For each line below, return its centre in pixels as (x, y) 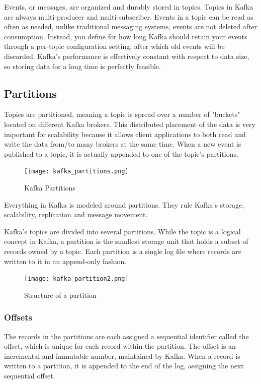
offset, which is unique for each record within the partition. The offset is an (120, 346)
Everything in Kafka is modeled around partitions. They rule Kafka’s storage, (124, 204)
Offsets (18, 317)
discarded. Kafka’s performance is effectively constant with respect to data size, (127, 56)
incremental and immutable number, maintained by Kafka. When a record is (122, 356)
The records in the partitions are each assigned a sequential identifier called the (126, 336)
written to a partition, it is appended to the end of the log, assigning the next (124, 366)
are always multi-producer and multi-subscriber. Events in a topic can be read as (129, 16)
